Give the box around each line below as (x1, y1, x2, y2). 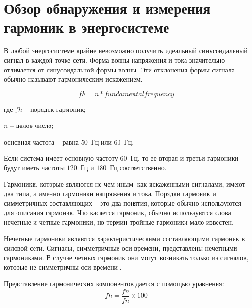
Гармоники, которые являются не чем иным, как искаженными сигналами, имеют (4, 179, 245, 189)
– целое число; (10, 120, 54, 130)
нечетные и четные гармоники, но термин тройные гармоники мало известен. (4, 217, 234, 227)
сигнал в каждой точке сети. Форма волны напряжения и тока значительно (4, 54, 225, 65)
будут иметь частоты (4, 163, 65, 173)
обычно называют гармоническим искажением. (4, 74, 143, 84)
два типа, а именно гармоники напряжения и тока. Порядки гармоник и (4, 188, 216, 199)
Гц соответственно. (110, 163, 167, 173)
